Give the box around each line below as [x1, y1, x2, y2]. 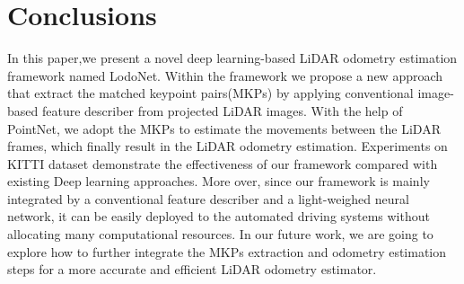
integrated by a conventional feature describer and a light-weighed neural [7, 189, 409, 208]
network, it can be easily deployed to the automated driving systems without [7, 207, 430, 226]
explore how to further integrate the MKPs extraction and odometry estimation [7, 242, 447, 261]
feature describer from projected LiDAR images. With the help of [41, 101, 403, 120]
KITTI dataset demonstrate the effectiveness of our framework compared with [7, 154, 438, 173]
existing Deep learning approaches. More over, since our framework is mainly [7, 172, 430, 191]
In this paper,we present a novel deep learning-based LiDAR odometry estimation [7, 49, 458, 67]
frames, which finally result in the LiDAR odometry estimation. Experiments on [7, 137, 448, 155]
